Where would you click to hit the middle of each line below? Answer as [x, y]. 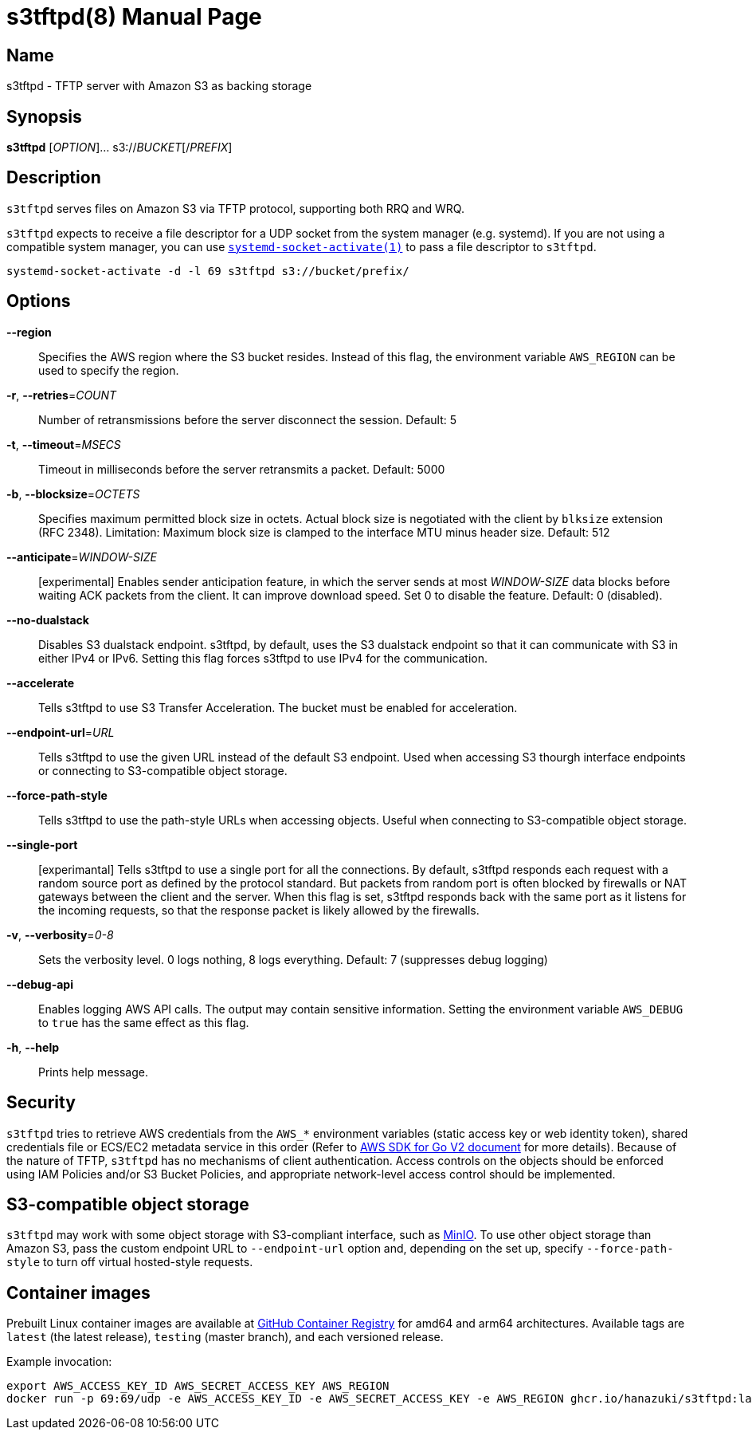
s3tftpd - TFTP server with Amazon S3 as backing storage [159, 86]
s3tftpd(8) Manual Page [134, 17]
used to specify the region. [109, 370]
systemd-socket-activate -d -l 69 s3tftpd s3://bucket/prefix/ [208, 271]
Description [54, 178]
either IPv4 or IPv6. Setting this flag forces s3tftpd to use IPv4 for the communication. [263, 658]
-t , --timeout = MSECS [64, 444]
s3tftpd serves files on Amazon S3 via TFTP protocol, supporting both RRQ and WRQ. [235, 208]
